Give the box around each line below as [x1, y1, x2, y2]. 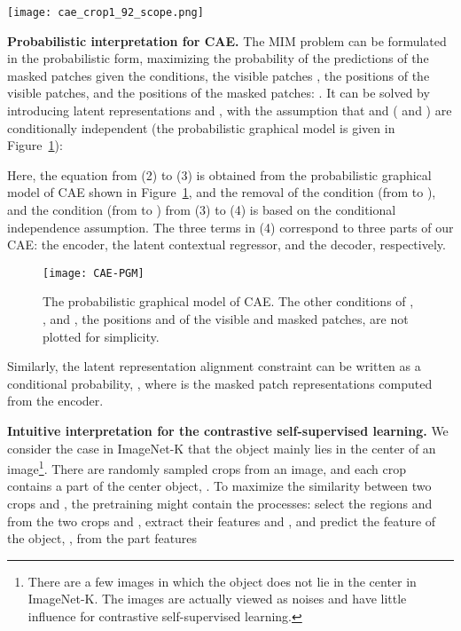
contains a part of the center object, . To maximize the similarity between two [7, 477, 432, 495]
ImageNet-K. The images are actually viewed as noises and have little [27, 589, 407, 608]
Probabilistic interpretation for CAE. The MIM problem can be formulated [7, 31, 447, 50]
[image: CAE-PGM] [43, 266, 145, 280]
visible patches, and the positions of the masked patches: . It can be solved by [7, 83, 430, 102]
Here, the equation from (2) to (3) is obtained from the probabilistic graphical [7, 165, 432, 184]
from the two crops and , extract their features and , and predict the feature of [7, 511, 436, 530]
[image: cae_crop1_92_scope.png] [7, 6, 204, 19]
